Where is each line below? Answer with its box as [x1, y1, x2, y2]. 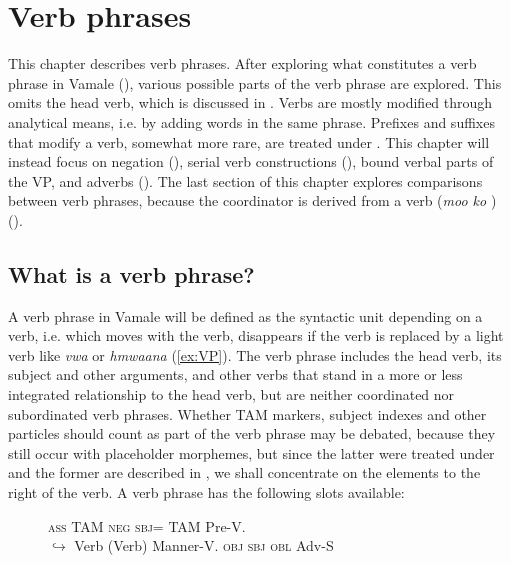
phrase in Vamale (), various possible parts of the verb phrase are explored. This [8, 72, 502, 93]
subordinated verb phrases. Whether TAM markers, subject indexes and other [8, 403, 487, 424]
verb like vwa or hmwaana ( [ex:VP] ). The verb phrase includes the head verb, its [8, 344, 502, 365]
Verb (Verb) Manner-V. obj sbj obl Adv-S [74, 535, 334, 556]
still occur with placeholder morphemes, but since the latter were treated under [8, 442, 495, 463]
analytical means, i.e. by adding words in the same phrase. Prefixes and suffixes [8, 111, 495, 132]
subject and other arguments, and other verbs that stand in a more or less [8, 364, 463, 385]
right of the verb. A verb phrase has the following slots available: [8, 482, 405, 503]
